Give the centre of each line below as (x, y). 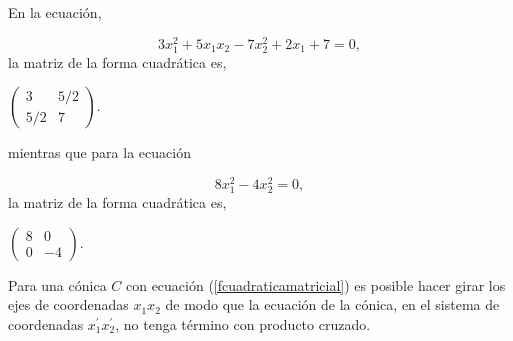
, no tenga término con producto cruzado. (243, 324)
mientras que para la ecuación (99, 152)
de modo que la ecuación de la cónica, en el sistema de (332, 304)
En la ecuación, (55, 12)
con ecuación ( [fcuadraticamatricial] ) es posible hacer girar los (315, 284)
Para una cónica (57, 284)
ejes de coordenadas (68, 304)
